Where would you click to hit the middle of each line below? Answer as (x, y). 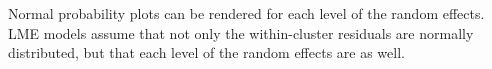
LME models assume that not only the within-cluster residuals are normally (241, 32)
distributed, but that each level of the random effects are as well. (206, 52)
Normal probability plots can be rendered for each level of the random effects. (246, 13)
